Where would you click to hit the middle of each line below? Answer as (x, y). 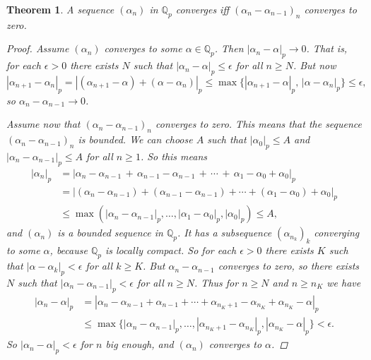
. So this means (173, 156)
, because (69, 250)
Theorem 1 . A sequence (60, 9)
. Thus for (217, 282)
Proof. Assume (38, 48)
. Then (229, 48)
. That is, (327, 48)
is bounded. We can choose (135, 139)
